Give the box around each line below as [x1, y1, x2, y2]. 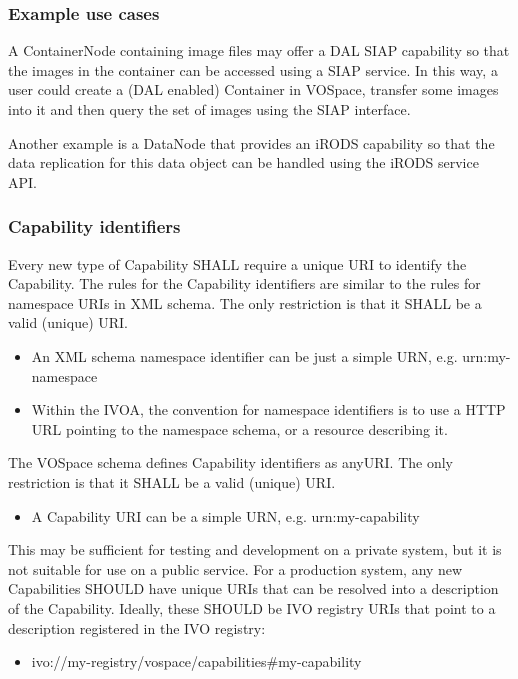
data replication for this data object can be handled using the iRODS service [8, 152, 479, 173]
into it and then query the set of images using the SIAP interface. [8, 99, 411, 119]
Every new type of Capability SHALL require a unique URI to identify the [8, 253, 467, 274]
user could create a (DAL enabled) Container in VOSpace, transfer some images [8, 79, 499, 100]
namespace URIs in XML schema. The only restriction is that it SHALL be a [8, 292, 482, 313]
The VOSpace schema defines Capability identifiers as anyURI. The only [8, 452, 454, 473]
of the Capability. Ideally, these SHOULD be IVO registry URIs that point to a [8, 597, 496, 618]
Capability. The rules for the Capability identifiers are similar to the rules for [8, 273, 481, 294]
